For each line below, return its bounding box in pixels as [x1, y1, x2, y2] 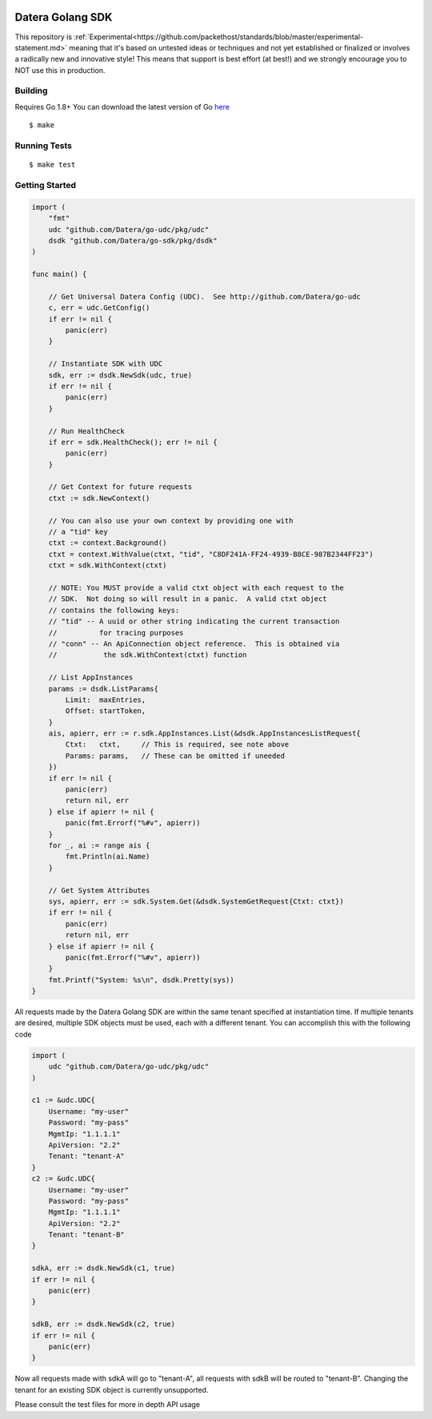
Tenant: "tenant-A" [48, 1152, 126, 1160]
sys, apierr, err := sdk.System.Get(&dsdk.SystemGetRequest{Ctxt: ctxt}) [48, 896, 344, 906]
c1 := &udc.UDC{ [31, 1096, 96, 1104]
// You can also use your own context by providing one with [48, 516, 294, 525]
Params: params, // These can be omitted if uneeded [65, 751, 286, 760]
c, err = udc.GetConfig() [48, 303, 150, 312]
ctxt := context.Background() [48, 539, 167, 547]
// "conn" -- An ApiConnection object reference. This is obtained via [48, 639, 340, 648]
